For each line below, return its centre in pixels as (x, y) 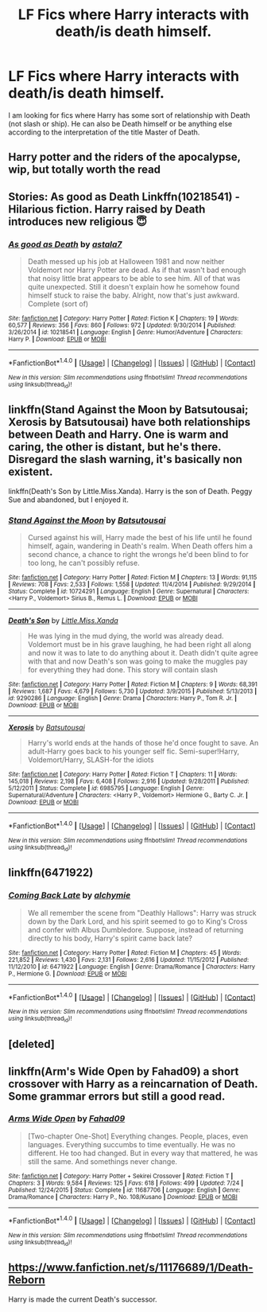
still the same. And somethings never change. (102, 1161)
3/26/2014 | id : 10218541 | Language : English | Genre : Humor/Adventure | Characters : (126, 333)
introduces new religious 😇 (77, 222)
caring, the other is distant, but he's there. (115, 447)
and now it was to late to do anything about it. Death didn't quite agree (143, 653)
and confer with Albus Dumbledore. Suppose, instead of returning (135, 929)
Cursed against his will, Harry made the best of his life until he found (140, 538)
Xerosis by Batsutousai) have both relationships (130, 422)
